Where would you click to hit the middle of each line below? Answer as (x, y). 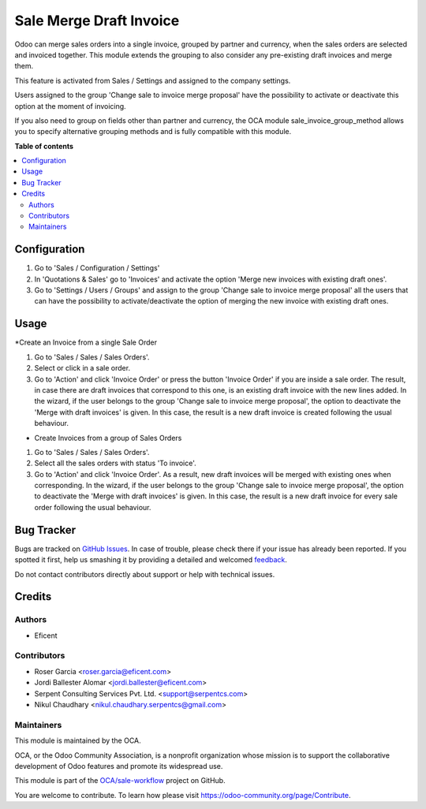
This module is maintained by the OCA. (78, 740)
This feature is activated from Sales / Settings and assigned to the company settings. (153, 80)
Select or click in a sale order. (82, 368)
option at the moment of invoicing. (70, 106)
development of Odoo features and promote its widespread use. (119, 766)
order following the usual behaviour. (93, 507)
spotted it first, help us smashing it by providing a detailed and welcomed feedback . (151, 560)
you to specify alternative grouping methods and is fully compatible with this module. (153, 132)
